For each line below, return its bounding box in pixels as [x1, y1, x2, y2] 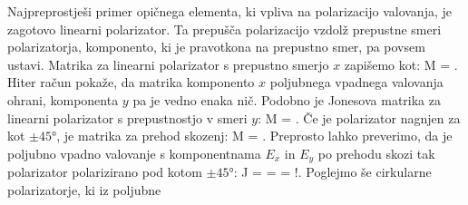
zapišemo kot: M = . [344, 54, 458, 73]
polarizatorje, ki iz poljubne [7, 180, 161, 199]
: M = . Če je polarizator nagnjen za [258, 108, 461, 127]
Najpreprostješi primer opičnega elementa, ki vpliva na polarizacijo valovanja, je [7, 2, 452, 20]
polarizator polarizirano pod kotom [7, 162, 202, 181]
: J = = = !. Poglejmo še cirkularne [233, 162, 432, 181]
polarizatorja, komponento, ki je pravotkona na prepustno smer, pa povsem [7, 37, 425, 56]
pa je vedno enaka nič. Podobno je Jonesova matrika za [132, 90, 441, 109]
